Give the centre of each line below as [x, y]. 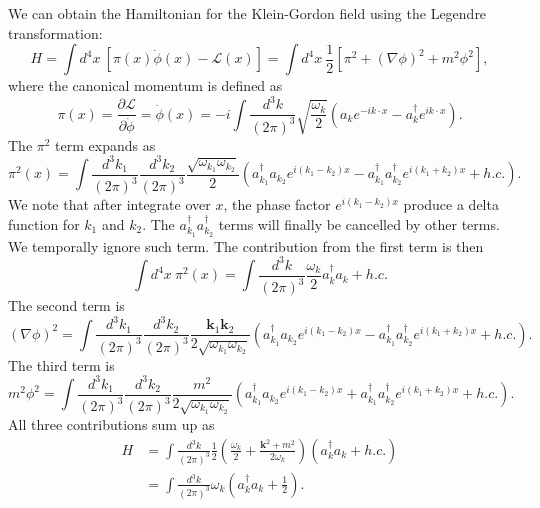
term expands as [105, 144]
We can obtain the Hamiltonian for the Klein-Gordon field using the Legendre [247, 13]
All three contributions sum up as [111, 424]
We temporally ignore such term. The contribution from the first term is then [246, 245]
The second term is [66, 305]
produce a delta [451, 204]
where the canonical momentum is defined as [145, 85]
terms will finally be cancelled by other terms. [359, 223]
